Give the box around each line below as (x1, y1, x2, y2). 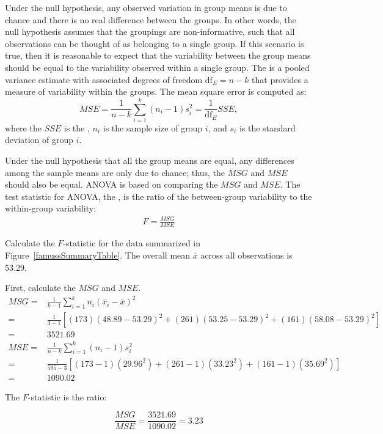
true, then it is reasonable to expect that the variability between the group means (5, 49, 311, 62)
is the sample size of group (103, 121, 203, 134)
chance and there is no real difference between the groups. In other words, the (5, 13, 296, 26)
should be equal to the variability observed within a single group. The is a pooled (5, 61, 310, 73)
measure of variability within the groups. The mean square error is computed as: (5, 85, 307, 98)
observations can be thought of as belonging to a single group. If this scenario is (5, 37, 304, 50)
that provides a (252, 73, 308, 86)
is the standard (239, 121, 296, 134)
